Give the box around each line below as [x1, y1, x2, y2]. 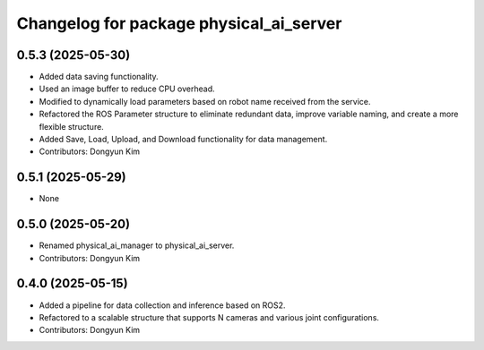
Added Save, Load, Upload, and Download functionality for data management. [39, 134, 328, 145]
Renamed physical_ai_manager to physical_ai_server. [39, 240, 235, 251]
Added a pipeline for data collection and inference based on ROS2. [39, 300, 286, 311]
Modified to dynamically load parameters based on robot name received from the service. [39, 96, 371, 107]
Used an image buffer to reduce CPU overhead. [39, 83, 215, 94]
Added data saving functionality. [39, 72, 159, 82]
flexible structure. [39, 121, 105, 132]
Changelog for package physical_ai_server [16, 13, 342, 33]
